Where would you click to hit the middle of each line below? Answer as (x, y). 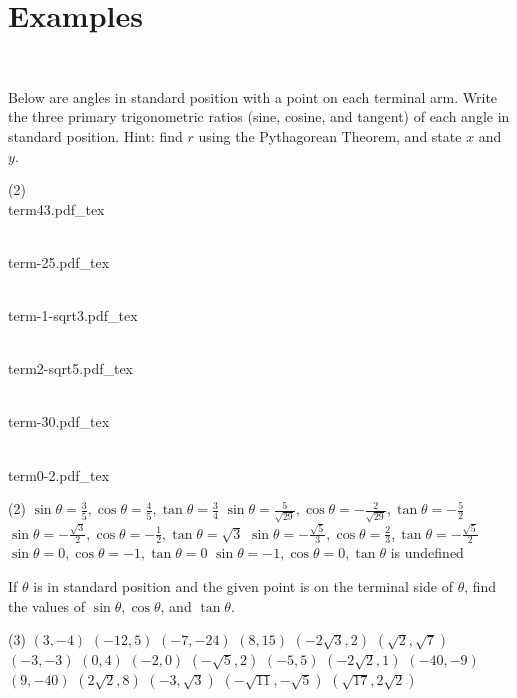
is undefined (427, 552)
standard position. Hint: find (95, 135)
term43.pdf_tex (56, 208)
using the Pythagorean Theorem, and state (330, 135)
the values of (47, 605)
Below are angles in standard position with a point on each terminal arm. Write (253, 96)
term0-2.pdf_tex (59, 474)
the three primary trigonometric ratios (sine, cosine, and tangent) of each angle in (259, 116)
